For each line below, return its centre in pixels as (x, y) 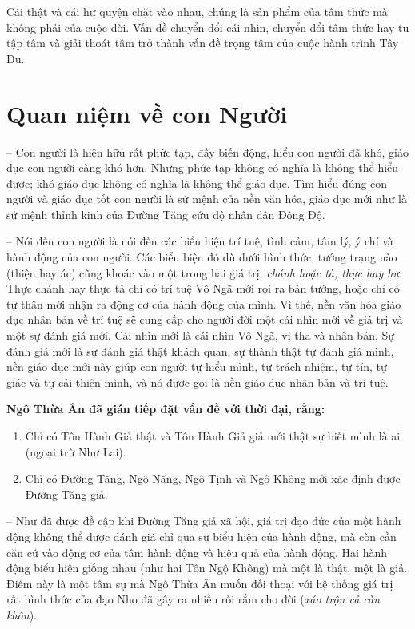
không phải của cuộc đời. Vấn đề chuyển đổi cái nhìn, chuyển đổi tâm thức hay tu (208, 27)
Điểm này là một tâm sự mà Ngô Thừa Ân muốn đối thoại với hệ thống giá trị (200, 583)
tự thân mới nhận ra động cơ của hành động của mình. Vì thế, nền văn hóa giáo (204, 303)
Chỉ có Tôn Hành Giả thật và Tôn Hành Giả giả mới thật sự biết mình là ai (213, 436)
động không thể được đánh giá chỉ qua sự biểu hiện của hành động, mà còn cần (202, 536)
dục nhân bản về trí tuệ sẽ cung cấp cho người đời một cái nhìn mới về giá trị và (205, 319)
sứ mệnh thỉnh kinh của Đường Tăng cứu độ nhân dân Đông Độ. (166, 214)
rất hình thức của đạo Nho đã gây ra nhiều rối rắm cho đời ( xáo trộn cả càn (194, 599)
